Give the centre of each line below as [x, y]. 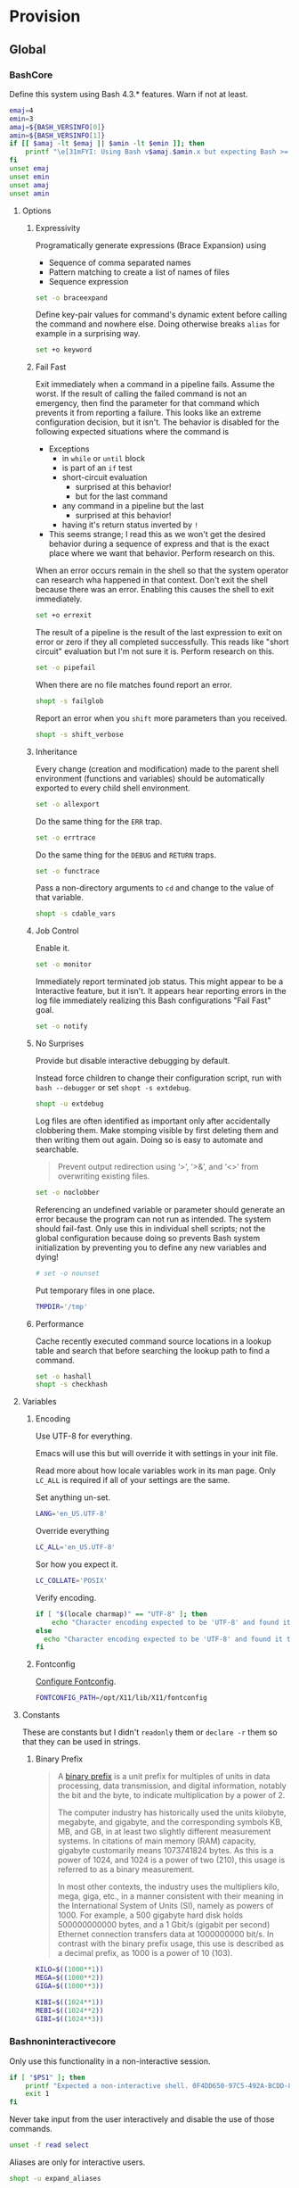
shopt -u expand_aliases [55, 2179]
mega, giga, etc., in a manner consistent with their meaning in [170, 1896]
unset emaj [29, 169]
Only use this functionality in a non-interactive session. [110, 2061]
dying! [47, 1256]
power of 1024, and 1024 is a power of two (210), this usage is [171, 1860]
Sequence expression [89, 281]
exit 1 [37, 2094]
